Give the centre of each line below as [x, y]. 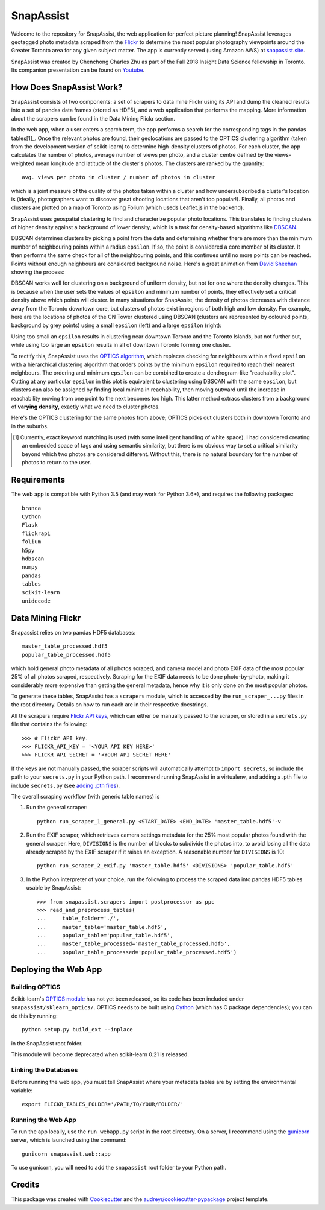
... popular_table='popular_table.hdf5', [105, 936]
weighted [23, 163]
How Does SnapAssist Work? [67, 87]
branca [32, 508]
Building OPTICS [36, 987]
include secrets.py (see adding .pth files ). [66, 785]
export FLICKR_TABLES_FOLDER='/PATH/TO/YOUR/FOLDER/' [103, 1104]
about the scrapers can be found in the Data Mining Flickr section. [93, 118]
